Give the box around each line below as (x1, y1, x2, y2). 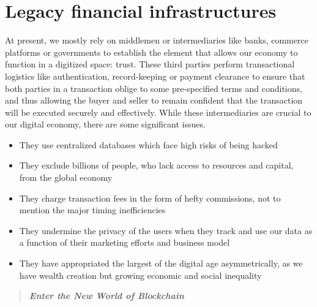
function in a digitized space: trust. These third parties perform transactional (5, 58, 295, 70)
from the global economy (19, 171, 113, 184)
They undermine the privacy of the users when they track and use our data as (19, 224, 313, 237)
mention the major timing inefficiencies (19, 203, 166, 216)
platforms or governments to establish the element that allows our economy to (5, 45, 298, 58)
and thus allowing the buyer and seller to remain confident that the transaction (5, 94, 303, 107)
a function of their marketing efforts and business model (19, 236, 230, 249)
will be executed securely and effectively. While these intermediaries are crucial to (5, 105, 311, 118)
